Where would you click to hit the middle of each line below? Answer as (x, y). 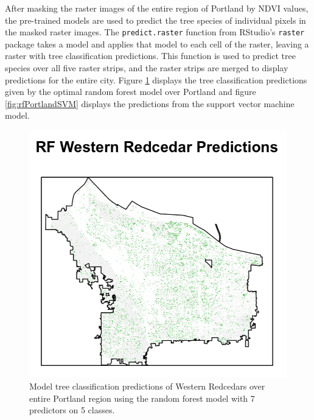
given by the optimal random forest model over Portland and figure (131, 92)
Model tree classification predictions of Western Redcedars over (147, 386)
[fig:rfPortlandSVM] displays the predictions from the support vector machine (150, 103)
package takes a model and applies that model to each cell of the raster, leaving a (157, 44)
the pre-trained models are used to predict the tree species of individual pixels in (155, 20)
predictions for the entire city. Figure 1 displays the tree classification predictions (156, 79)
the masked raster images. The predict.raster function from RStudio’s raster (155, 32)
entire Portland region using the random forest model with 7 (142, 398)
